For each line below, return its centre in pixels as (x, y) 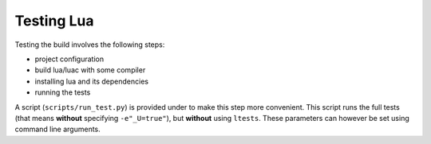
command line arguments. (58, 129)
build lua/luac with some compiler (90, 70)
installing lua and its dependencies (92, 81)
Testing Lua (54, 21)
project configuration (69, 59)
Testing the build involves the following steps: (90, 45)
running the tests (63, 92)
